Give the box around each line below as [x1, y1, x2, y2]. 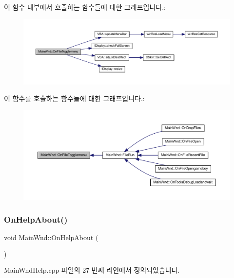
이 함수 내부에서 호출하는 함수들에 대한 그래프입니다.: [4, 2, 166, 12]
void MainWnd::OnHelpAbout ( [4, 232, 98, 242]
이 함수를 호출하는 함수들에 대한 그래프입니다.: [4, 93, 145, 103]
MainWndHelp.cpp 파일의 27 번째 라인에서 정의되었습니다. [4, 265, 180, 275]
